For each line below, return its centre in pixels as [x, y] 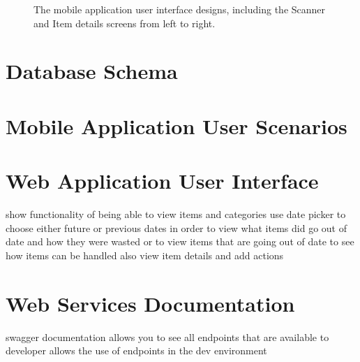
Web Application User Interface [162, 181]
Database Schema [92, 71]
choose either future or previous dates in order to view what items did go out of [176, 227]
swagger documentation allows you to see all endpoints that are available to [167, 336]
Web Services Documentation [150, 303]
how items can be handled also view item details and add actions [145, 255]
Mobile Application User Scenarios [177, 125]
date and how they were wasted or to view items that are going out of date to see [180, 241]
